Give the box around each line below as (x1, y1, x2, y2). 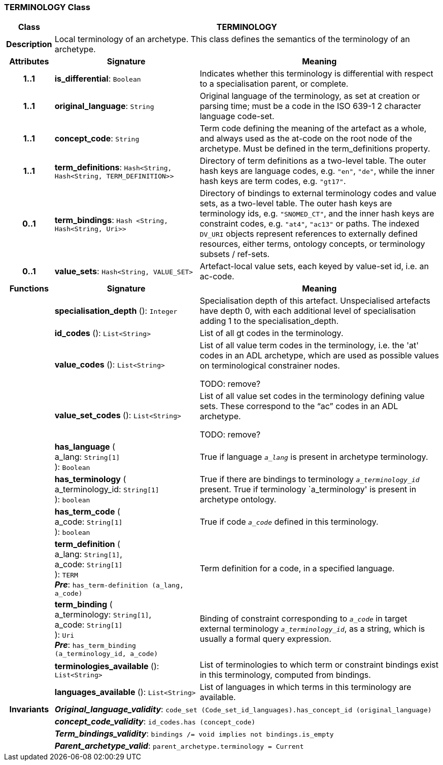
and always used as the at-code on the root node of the (199, 133, 413, 144)
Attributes (9, 56, 49, 67)
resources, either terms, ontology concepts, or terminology (199, 239, 425, 249)
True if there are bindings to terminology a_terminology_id (199, 474, 420, 485)
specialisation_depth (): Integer (54, 306, 178, 316)
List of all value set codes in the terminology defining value (199, 391, 425, 402)
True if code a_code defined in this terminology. (199, 517, 379, 527)
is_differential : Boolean (54, 74, 141, 84)
